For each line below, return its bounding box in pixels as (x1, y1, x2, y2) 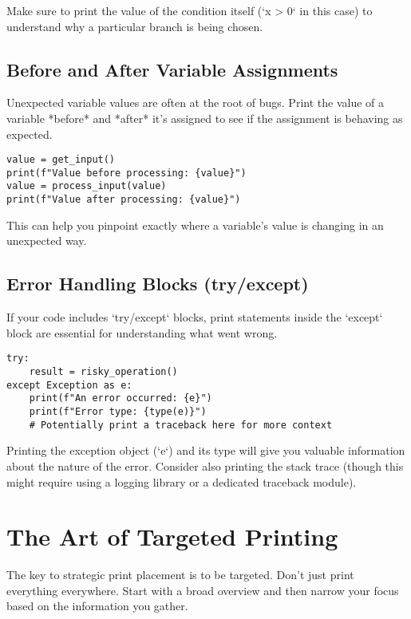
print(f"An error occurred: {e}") (29, 392, 212, 404)
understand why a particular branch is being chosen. (6, 18, 263, 34)
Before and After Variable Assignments (6, 57, 338, 81)
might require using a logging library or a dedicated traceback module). (6, 473, 357, 490)
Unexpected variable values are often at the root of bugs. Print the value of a (6, 94, 385, 111)
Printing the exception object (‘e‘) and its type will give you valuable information (6, 442, 405, 459)
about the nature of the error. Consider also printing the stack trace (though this (6, 457, 404, 474)
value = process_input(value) (6, 180, 167, 192)
